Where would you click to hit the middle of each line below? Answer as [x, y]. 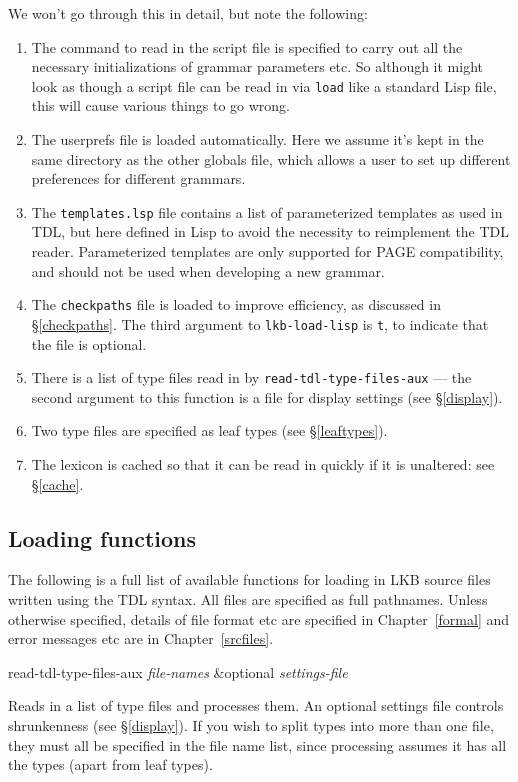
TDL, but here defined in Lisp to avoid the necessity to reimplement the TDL [270, 231]
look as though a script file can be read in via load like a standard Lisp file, [264, 85]
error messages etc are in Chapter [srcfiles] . [141, 638]
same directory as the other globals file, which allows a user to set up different [271, 158]
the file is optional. [89, 343]
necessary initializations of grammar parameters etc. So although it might [257, 66]
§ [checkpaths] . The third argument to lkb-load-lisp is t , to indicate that [260, 323]
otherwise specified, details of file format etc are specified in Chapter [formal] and [259, 618]
